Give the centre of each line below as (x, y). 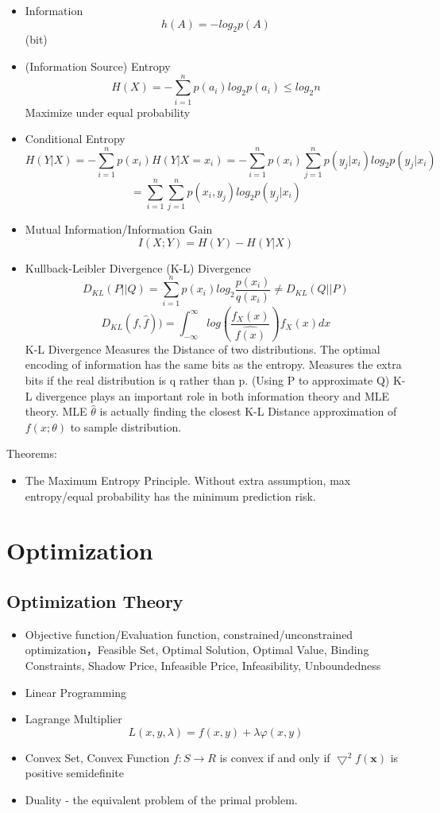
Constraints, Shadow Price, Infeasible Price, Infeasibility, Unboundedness (203, 665)
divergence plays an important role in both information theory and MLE (213, 395)
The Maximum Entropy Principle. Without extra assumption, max (188, 480)
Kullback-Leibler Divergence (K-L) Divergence (138, 267)
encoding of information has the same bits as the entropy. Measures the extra (213, 364)
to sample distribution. (126, 426)
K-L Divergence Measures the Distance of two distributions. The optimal (203, 348)
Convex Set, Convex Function (97, 757)
